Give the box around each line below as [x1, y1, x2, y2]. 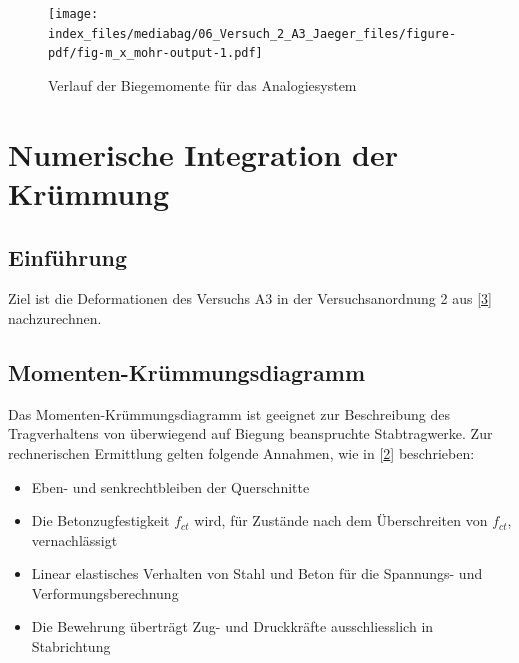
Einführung [8, 241, 128, 272]
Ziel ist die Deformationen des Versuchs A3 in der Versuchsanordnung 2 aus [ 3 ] [8, 288, 492, 309]
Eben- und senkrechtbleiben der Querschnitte [31, 476, 310, 497]
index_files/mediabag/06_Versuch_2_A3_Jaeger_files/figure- [48, 26, 457, 41]
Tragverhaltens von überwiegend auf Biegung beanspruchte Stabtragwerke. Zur [8, 423, 493, 444]
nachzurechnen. [8, 307, 102, 328]
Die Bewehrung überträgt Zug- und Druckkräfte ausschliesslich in [31, 616, 434, 637]
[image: [48, 7, 99, 21]
